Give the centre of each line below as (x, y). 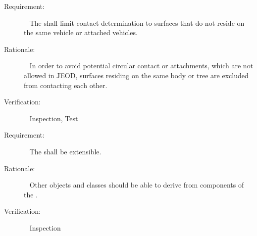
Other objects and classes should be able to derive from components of (137, 185)
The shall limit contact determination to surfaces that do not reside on (137, 23)
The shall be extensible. (65, 151)
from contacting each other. (66, 85)
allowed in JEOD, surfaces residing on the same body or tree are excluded (136, 75)
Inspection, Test (54, 118)
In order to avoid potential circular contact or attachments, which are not (141, 66)
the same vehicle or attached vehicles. (81, 32)
